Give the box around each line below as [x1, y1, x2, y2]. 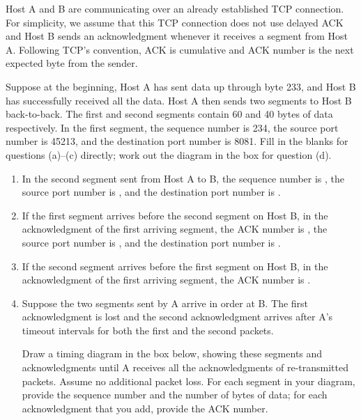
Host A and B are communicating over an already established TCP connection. [6, 1, 344, 15]
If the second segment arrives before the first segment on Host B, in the [22, 258, 328, 273]
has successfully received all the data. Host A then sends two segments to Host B [6, 93, 352, 107]
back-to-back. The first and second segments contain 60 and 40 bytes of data [6, 107, 333, 121]
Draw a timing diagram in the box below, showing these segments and [22, 346, 323, 361]
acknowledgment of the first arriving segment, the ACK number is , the [22, 221, 328, 236]
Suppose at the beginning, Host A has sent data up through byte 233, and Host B [6, 79, 356, 93]
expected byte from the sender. [6, 56, 138, 70]
